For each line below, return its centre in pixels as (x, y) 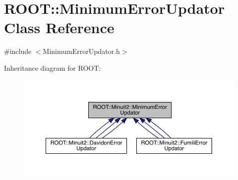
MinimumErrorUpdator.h (81, 51)
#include (18, 51)
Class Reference (59, 27)
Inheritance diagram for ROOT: (53, 67)
